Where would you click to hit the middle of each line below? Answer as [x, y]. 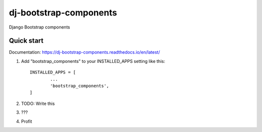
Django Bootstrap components [40, 27]
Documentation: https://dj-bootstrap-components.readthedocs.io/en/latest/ [84, 52]
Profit [27, 121]
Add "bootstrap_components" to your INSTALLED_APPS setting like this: [93, 61]
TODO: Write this [38, 103]
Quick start [26, 41]
